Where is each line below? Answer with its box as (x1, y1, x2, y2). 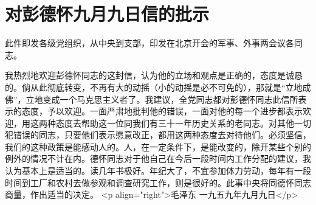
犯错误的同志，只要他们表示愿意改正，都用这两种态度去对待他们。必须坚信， (5, 128, 311, 141)
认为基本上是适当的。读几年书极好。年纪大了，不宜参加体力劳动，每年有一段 (5, 164, 311, 177)
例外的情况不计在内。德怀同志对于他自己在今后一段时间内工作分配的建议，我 (5, 152, 311, 165)
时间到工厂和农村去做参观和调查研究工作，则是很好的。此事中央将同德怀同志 (5, 176, 311, 189)
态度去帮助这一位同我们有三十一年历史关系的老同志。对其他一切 (55, 116, 311, 129)
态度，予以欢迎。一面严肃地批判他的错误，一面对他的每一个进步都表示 (21, 105, 303, 117)
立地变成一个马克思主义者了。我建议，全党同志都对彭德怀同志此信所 (26, 92, 298, 105)
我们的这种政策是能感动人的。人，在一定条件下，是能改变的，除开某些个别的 (5, 140, 311, 153)
